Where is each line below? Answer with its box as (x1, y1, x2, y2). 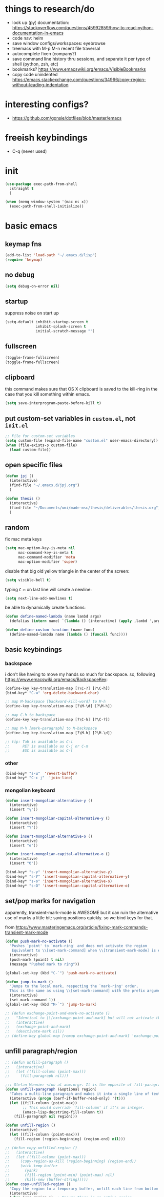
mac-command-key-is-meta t (18, 550, 73, 555)
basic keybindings (5, 645, 62, 654)
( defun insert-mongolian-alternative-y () (5, 798, 93, 803)
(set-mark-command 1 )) (9, 997, 56, 1003)
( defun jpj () (5, 474, 34, 479)
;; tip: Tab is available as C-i (5, 739, 73, 744)
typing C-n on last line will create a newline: (5, 586, 92, 592)
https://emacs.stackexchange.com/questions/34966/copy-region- (12, 77, 146, 83)
